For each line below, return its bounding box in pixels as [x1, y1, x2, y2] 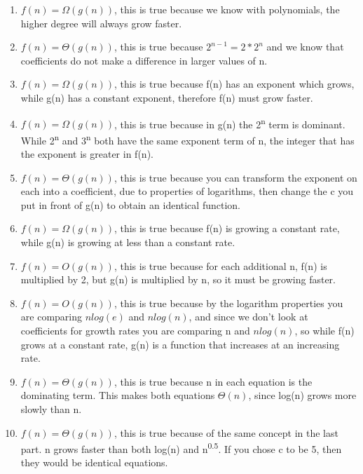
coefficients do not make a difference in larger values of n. [20, 53, 268, 67]
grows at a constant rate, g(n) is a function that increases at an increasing [20, 337, 340, 351]
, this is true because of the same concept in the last [114, 425, 338, 440]
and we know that [266, 39, 344, 54]
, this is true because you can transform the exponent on [114, 170, 357, 184]
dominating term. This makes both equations [20, 388, 215, 402]
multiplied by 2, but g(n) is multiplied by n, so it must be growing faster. [20, 272, 336, 287]
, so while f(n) [294, 323, 355, 337]
